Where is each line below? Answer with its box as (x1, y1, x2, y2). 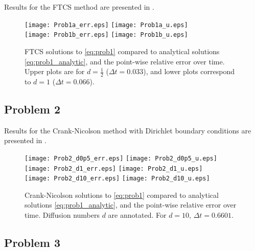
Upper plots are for (25, 66, 85, 77)
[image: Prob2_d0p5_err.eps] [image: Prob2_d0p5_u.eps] (25, 154, 217, 162)
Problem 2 (4, 101, 60, 117)
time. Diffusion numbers (25, 210, 100, 220)
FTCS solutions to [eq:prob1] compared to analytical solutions (25, 45, 220, 56)
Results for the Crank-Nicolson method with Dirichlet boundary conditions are (4, 125, 251, 135)
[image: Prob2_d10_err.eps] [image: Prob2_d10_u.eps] (25, 175, 210, 182)
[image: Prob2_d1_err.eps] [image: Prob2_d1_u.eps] (25, 165, 203, 172)
